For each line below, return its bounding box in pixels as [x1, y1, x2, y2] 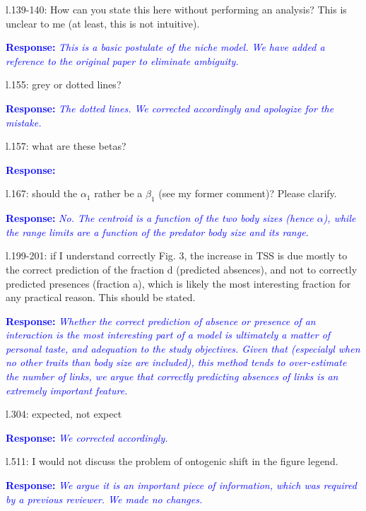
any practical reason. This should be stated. [6, 290, 196, 305]
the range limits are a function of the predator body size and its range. [6, 224, 309, 239]
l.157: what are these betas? [6, 139, 126, 153]
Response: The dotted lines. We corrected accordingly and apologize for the [6, 100, 334, 115]
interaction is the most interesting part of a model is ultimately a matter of [6, 327, 331, 342]
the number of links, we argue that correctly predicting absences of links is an [6, 369, 338, 384]
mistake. [6, 114, 42, 129]
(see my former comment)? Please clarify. [158, 186, 337, 201]
